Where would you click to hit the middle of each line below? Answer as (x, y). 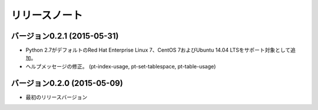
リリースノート (47, 15)
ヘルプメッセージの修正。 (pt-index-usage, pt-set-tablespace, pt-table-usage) (121, 66)
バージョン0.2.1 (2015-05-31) (65, 36)
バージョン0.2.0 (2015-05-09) (67, 83)
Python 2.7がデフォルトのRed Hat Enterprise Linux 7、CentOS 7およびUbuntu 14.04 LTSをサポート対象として (158, 50)
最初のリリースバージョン (57, 97)
